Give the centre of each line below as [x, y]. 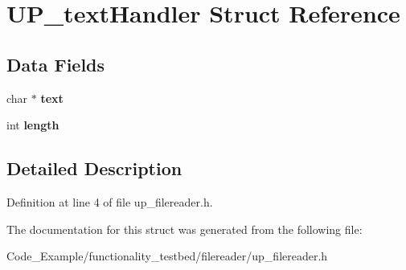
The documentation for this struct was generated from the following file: [185, 229]
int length [33, 125]
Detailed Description [94, 168]
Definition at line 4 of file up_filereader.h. [110, 201]
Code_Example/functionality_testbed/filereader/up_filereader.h [167, 256]
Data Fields [56, 64]
